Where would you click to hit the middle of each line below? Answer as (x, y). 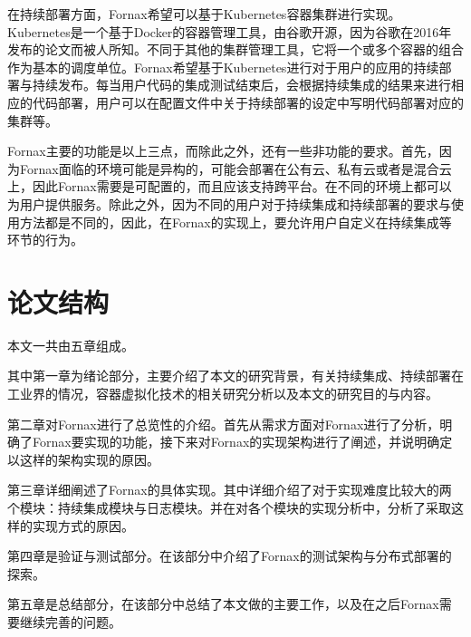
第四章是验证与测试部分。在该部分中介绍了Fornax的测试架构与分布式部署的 (230, 556)
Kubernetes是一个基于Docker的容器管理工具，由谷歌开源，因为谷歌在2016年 (230, 31)
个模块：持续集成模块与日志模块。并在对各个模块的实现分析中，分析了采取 (229, 507)
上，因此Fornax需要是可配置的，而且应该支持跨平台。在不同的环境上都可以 (230, 186)
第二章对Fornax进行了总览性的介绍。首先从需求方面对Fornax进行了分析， (224, 424)
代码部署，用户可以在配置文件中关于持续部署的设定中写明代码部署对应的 (248, 102)
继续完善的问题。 (70, 621)
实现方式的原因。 (83, 525)
